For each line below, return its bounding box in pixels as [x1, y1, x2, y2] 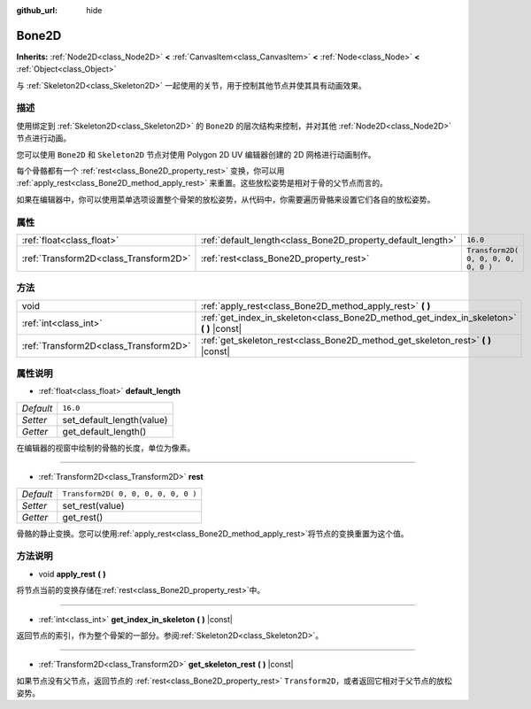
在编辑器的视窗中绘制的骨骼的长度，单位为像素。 [16, 443, 195, 453]
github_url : [16, 5, 58, 15]
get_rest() [62, 511, 104, 523]
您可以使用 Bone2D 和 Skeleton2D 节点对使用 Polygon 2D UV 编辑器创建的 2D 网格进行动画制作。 [16, 149, 376, 159]
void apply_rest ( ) [38, 568, 106, 579]
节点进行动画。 [16, 133, 71, 143]
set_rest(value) [62, 499, 125, 512]
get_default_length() [62, 425, 147, 437]
